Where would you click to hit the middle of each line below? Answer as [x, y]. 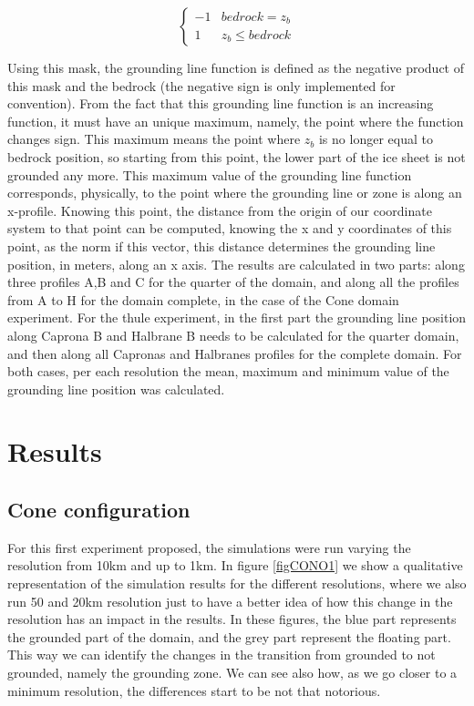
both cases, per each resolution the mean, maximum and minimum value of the [228, 371]
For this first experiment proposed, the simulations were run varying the [209, 547]
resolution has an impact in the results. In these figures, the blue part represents [232, 619]
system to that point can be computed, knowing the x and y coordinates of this [230, 228]
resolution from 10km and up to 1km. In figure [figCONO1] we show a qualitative [235, 565]
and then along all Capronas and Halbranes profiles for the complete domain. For [235, 353]
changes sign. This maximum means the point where [154, 139]
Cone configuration [99, 510]
